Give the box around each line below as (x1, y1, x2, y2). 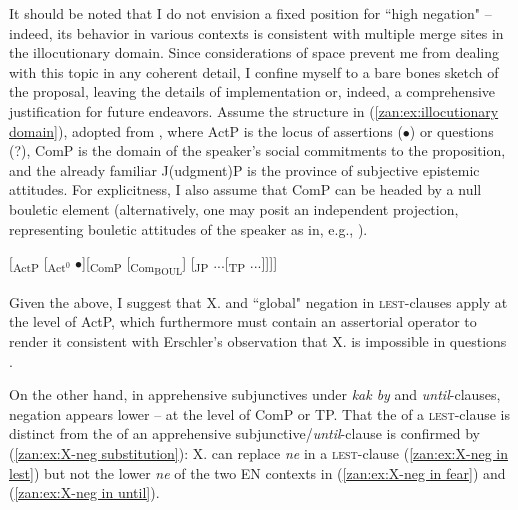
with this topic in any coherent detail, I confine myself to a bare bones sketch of (9, 61, 499, 82)
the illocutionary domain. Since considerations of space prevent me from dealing (9, 42, 500, 63)
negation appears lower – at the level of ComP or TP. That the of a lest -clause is (9, 403, 510, 424)
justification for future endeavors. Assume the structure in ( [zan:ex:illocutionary (9, 100, 499, 121)
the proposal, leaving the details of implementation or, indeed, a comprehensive (9, 81, 496, 102)
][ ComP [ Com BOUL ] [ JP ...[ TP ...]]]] (82, 252, 278, 279)
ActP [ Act (12, 252, 66, 275)
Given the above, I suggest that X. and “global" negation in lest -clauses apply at (9, 291, 508, 312)
